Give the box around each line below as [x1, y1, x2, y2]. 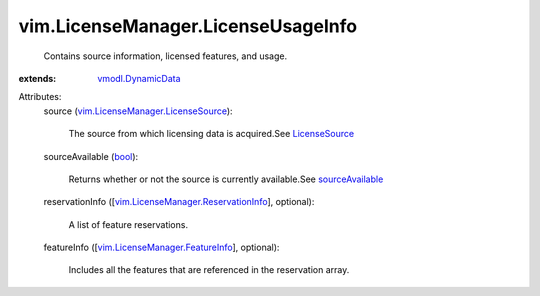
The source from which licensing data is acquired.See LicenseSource [68, 128, 355, 140]
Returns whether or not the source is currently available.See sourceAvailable [68, 173, 384, 185]
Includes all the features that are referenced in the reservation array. [68, 264, 350, 276]
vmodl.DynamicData [97, 72, 181, 84]
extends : [18, 72, 57, 84]
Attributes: [18, 91, 62, 103]
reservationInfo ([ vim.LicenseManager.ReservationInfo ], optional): [43, 196, 315, 208]
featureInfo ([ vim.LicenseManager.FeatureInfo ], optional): [43, 241, 280, 254]
